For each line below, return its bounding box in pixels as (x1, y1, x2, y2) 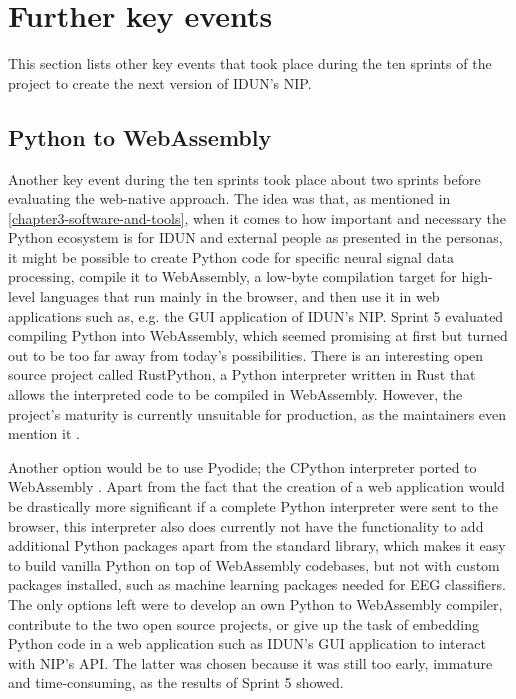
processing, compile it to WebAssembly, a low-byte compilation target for (8, 266, 457, 287)
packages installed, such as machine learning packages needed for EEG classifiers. (8, 574, 506, 595)
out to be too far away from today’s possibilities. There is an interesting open (8, 344, 484, 365)
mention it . (8, 423, 80, 444)
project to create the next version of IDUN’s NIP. (8, 72, 312, 93)
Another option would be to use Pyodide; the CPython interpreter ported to (8, 456, 477, 477)
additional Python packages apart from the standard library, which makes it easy (8, 535, 506, 556)
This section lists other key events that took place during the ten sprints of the (8, 53, 492, 74)
